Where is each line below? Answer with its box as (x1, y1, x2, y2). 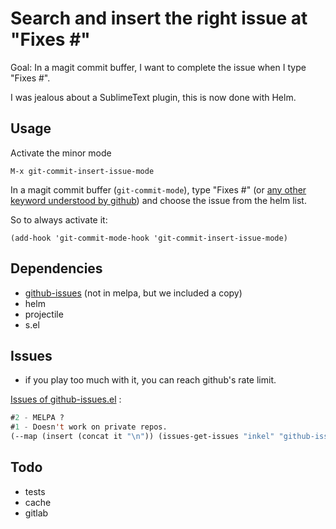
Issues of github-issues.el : (10, 393, 122, 406)
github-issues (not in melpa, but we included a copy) (24, 287, 243, 299)
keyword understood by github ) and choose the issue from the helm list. (10, 194, 307, 206)
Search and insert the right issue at (10, 7, 308, 30)
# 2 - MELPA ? (10, 413, 65, 423)
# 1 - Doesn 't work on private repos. (10, 422, 168, 432)
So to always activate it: (10, 213, 108, 226)
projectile (24, 308, 64, 320)
